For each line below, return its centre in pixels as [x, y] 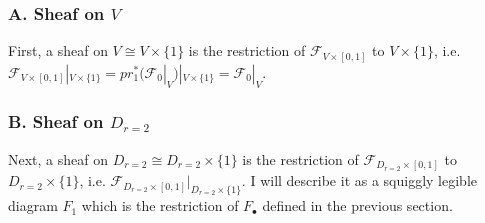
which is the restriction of [160, 205]
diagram [33, 205]
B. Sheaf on [56, 121]
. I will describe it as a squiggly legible [359, 180]
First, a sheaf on [58, 50]
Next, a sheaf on [58, 158]
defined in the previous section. [357, 205]
